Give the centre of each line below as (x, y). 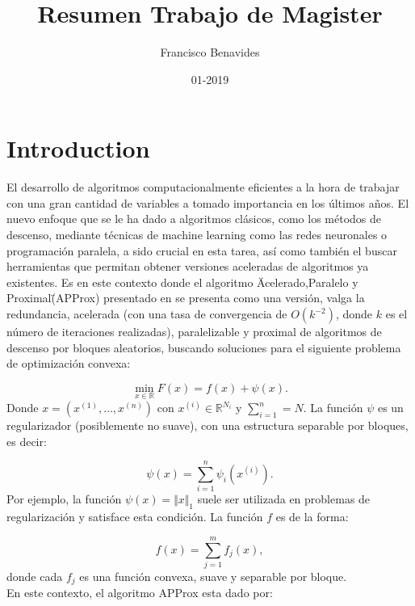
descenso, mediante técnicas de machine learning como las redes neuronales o (197, 235)
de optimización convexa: (69, 363)
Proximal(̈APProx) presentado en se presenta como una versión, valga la (186, 298)
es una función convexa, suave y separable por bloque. (213, 576)
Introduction (78, 148)
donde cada (35, 576)
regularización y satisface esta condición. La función (135, 517)
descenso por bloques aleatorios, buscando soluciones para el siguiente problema (204, 347)
